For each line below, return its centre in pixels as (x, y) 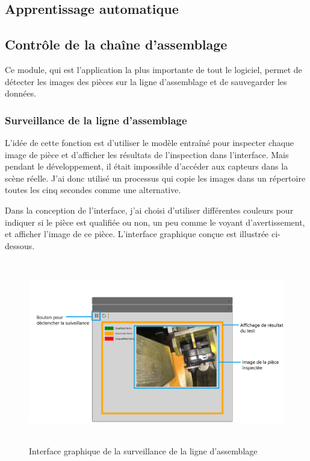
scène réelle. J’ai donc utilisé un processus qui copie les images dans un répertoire (155, 178)
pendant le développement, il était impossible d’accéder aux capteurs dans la (147, 166)
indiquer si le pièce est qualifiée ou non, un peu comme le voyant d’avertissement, (155, 222)
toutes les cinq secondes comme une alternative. (93, 190)
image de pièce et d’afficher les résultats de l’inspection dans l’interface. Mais (147, 154)
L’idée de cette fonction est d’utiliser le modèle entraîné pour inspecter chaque (150, 142)
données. (21, 93)
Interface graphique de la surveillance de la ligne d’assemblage (143, 451)
